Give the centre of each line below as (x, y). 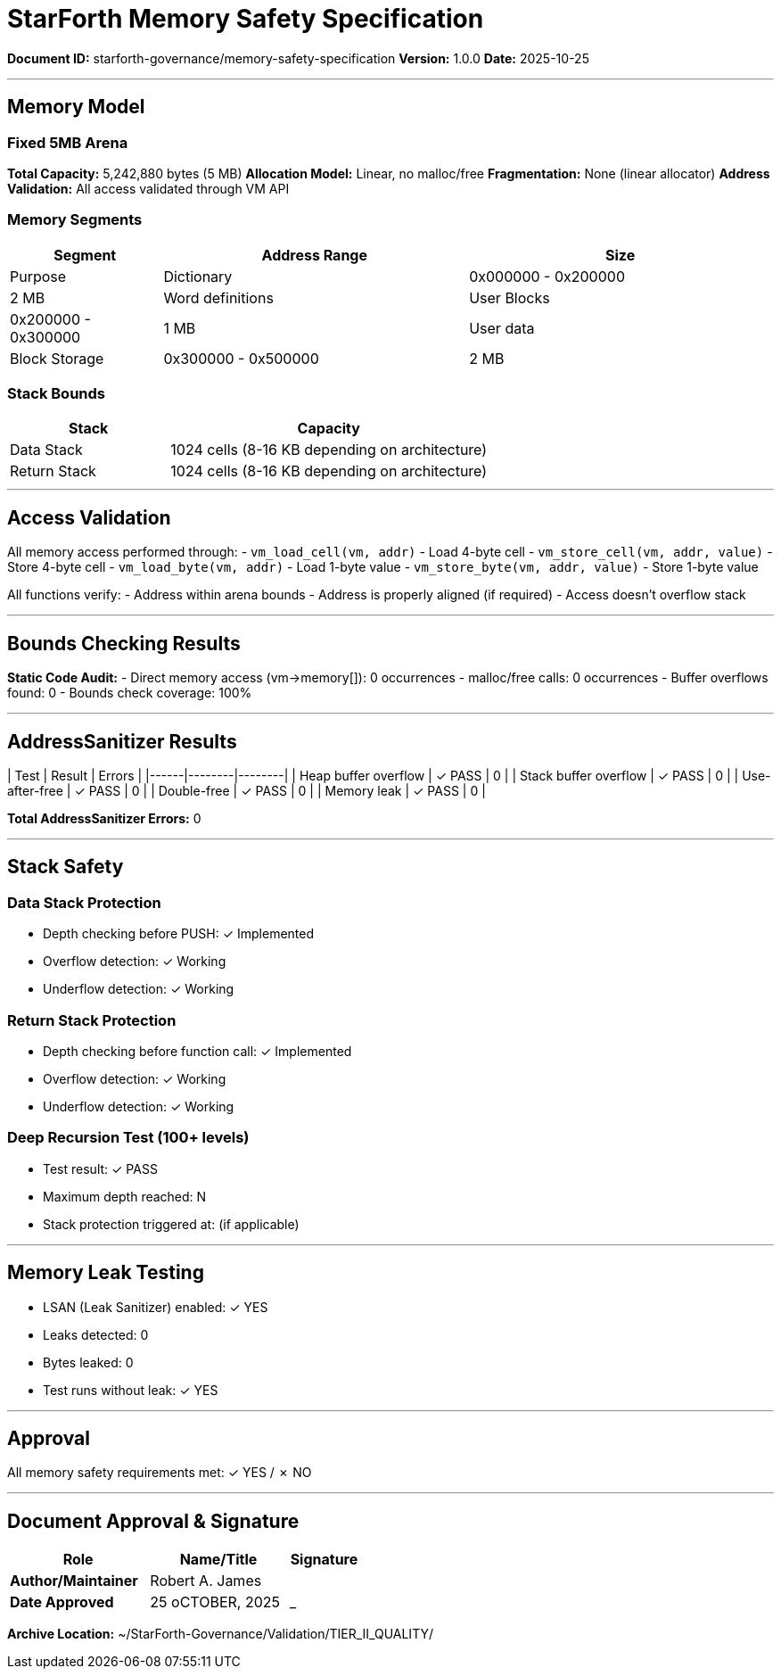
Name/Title (218, 1560)
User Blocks (510, 297)
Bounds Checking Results (124, 643)
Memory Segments (75, 220)
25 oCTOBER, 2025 (215, 1602)
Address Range (314, 255)
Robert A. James (206, 1581)
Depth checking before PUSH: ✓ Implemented (179, 934)
